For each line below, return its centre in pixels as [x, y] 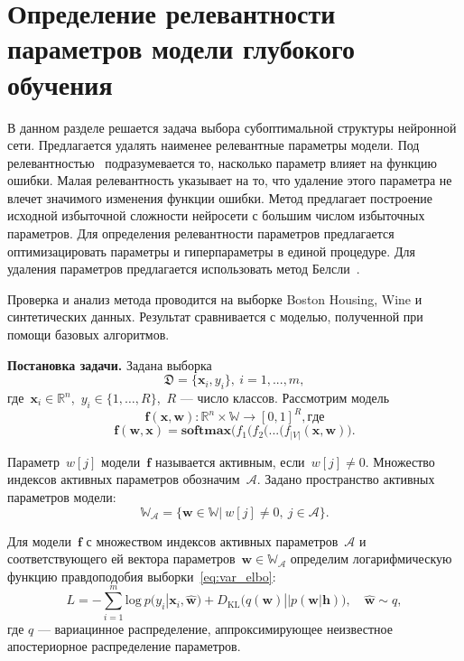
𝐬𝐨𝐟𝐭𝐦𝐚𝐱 [206, 431]
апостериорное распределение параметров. [124, 646]
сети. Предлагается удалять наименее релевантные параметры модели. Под [213, 145]
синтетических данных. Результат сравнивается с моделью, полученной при [215, 317]
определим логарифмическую [371, 559]
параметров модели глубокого [181, 48]
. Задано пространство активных [346, 479]
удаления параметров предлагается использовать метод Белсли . [184, 269]
